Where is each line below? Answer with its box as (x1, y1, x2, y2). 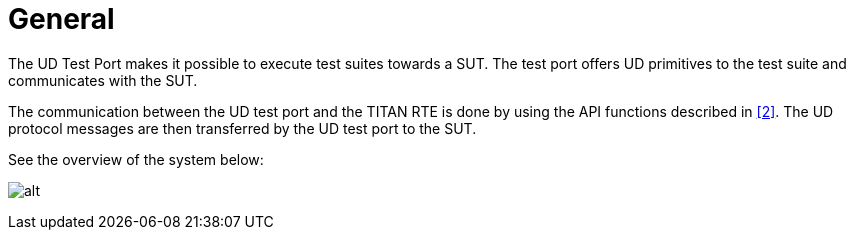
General (8, 2, 115, 36)
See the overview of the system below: (8, 150, 264, 168)
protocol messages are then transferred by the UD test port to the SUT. (8, 119, 477, 137)
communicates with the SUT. (8, 71, 198, 89)
